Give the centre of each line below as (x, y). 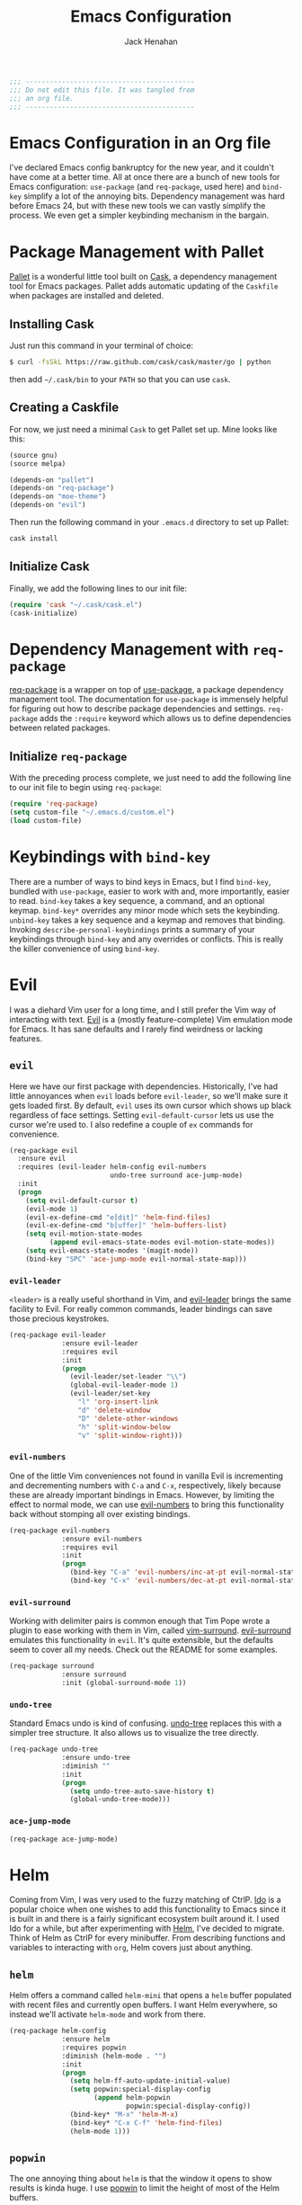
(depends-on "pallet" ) (52, 480)
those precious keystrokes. (59, 1318)
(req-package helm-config (58, 2031)
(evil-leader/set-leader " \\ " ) (128, 1377)
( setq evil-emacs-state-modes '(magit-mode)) (112, 1251)
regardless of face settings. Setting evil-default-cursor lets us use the (142, 1115)
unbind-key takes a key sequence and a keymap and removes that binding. (147, 920)
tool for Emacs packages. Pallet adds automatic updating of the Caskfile (144, 286)
